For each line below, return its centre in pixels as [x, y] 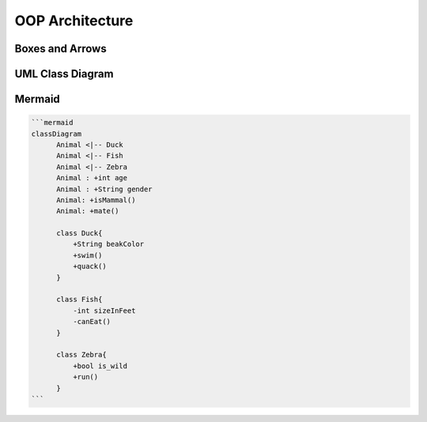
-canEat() [91, 322]
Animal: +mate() [88, 211]
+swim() [87, 255]
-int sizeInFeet [104, 311]
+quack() [89, 266]
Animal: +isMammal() [96, 200]
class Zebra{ [81, 355]
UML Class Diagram [64, 74]
